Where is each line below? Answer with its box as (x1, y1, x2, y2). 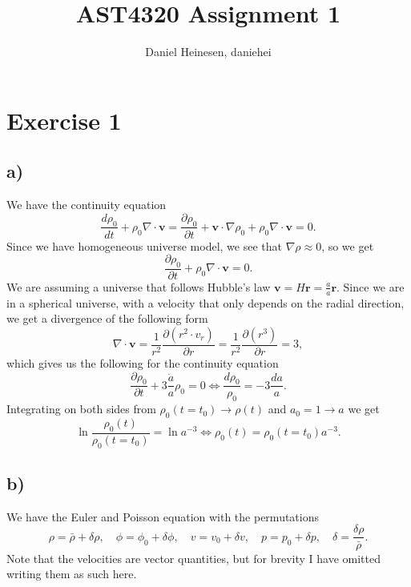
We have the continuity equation (6, 196, 167, 213)
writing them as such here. (6, 565, 137, 582)
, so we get (321, 237, 374, 254)
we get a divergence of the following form (6, 310, 208, 327)
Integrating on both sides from (6, 400, 156, 417)
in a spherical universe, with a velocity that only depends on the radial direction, (6, 294, 405, 311)
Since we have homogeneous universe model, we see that (6, 237, 282, 254)
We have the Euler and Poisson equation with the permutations (6, 508, 319, 525)
